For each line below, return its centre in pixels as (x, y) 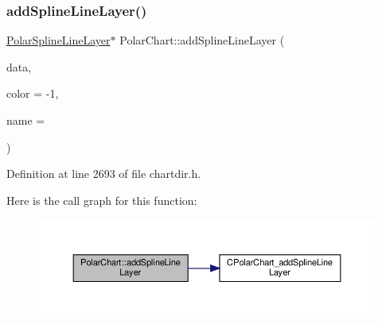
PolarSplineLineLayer (58, 40)
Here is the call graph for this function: (102, 200)
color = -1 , (33, 93)
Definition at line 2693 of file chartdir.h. (104, 174)
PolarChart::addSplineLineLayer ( (202, 40)
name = (26, 120)
